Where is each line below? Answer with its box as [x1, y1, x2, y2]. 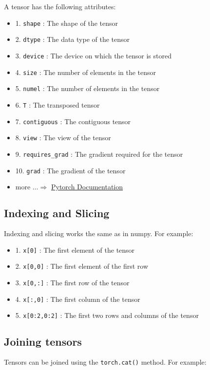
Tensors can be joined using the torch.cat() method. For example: [4, 357, 207, 367]
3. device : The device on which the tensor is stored [15, 50, 172, 60]
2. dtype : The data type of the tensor [15, 34, 130, 44]
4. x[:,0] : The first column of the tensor [15, 294, 140, 304]
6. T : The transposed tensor [15, 99, 100, 110]
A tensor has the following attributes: [4, 1, 116, 11]
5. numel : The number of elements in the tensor [15, 83, 160, 93]
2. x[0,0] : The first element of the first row [15, 261, 149, 271]
